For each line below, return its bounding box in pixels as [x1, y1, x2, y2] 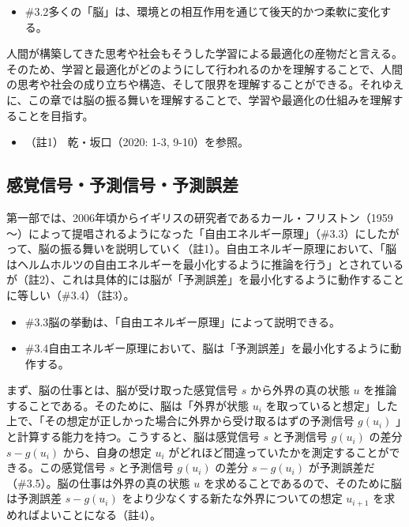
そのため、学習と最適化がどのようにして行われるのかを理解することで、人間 [6, 60, 403, 77]
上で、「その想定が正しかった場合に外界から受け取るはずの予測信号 [6, 412, 355, 429]
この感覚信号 [39, 459, 106, 476]
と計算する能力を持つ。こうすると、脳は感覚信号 [6, 428, 260, 445]
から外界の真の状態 [250, 382, 350, 398]
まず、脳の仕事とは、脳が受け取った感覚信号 [6, 382, 238, 398]
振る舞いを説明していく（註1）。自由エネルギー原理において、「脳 [60, 240, 397, 257]
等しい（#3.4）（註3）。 [17, 286, 135, 303]
